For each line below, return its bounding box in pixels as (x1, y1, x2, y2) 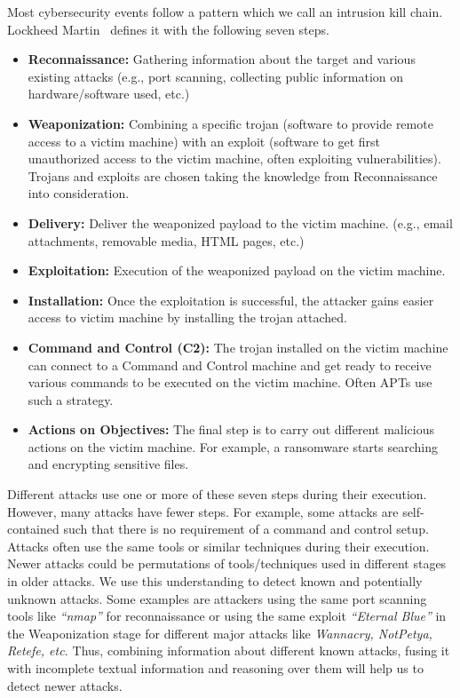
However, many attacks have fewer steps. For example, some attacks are (7, 502, 399, 520)
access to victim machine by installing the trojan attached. (28, 308, 347, 327)
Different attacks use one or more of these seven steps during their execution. (7, 485, 427, 504)
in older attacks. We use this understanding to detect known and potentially (7, 572, 423, 591)
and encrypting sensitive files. (28, 455, 189, 473)
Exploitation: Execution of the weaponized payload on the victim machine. (28, 261, 446, 280)
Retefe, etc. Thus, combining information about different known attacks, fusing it (7, 641, 450, 660)
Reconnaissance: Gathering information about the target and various (28, 50, 416, 68)
